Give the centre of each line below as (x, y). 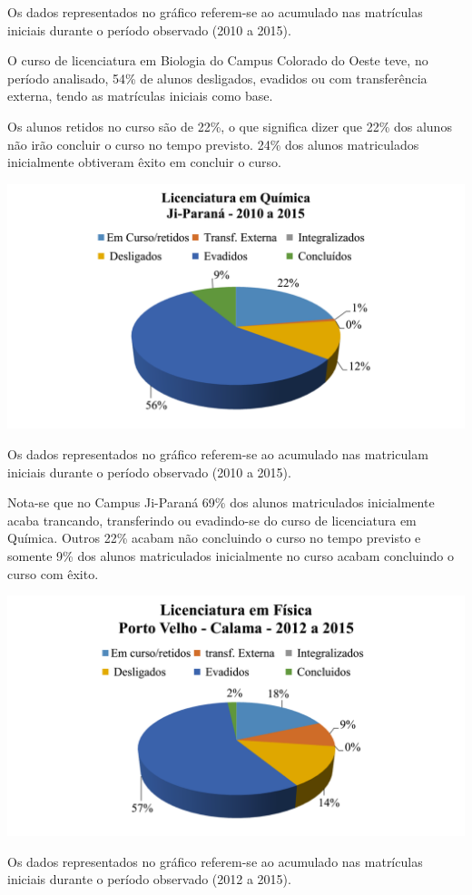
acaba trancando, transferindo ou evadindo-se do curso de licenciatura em (212, 520)
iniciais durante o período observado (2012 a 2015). (149, 879)
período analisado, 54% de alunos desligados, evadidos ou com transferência (217, 78)
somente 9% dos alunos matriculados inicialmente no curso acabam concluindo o (231, 556)
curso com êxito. (53, 573)
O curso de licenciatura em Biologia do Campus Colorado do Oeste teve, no (218, 60)
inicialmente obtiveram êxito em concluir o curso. (144, 162)
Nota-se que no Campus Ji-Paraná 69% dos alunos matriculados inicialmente (221, 502)
